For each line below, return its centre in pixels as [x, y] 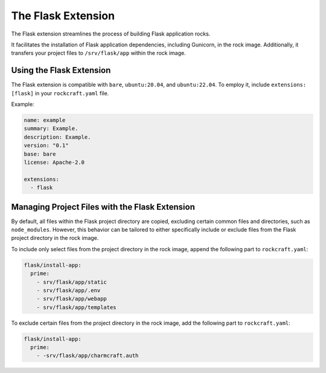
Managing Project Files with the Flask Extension [103, 207]
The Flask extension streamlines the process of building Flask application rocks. [111, 34]
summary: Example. [51, 129]
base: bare [40, 154]
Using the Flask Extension [61, 70]
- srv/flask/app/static [72, 282]
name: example [45, 120]
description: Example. [57, 137]
